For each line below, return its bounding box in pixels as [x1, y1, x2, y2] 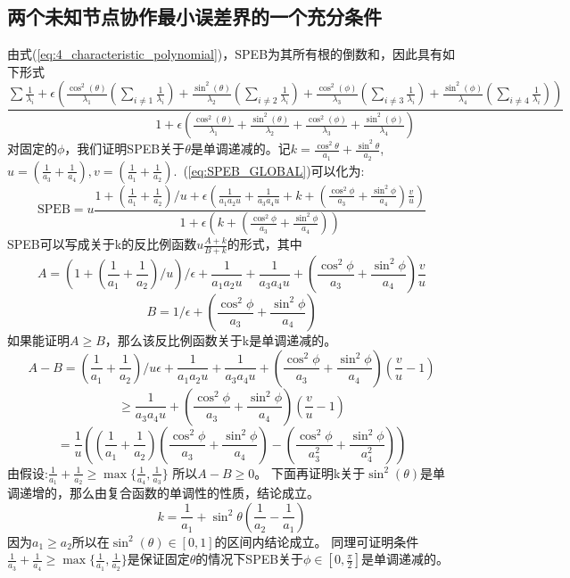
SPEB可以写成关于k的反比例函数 [7, 235, 197, 253]
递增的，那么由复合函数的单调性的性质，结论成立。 [19, 483, 319, 502]
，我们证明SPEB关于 [64, 139, 186, 158]
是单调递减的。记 [190, 139, 291, 158]
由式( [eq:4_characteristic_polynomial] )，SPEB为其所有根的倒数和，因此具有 [7, 45, 443, 63]
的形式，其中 [227, 235, 302, 253]
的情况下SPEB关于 [195, 549, 304, 568]
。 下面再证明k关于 [254, 463, 366, 482]
